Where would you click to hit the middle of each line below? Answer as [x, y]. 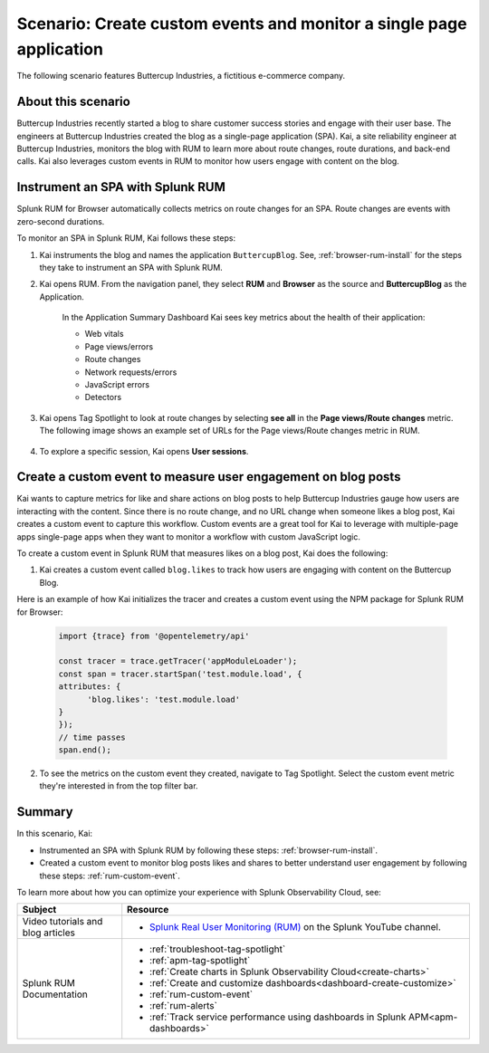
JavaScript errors [117, 385]
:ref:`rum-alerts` [183, 1006]
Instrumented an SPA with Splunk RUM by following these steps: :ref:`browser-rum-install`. [208, 850]
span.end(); [85, 750]
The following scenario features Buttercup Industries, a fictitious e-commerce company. [181, 76]
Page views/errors [119, 346]
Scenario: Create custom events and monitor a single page [242, 24]
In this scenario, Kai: [55, 834]
